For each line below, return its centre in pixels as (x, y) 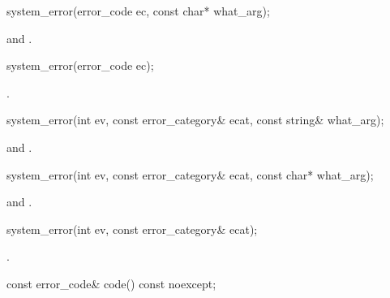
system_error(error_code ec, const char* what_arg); (138, 11)
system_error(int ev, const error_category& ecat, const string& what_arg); (195, 120)
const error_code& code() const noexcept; (111, 283)
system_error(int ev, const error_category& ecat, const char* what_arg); (190, 174)
